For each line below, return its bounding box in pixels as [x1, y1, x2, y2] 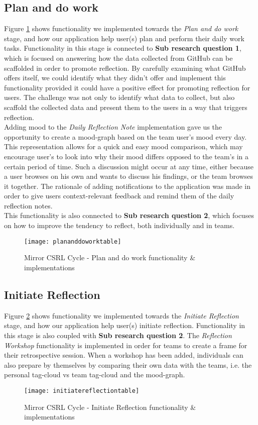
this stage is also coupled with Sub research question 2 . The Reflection [4, 330, 232, 340]
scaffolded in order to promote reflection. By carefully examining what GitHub [4, 62, 246, 73]
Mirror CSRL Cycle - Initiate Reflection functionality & [24, 401, 196, 412]
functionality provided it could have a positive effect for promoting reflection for [4, 82, 250, 92]
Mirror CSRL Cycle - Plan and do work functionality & [24, 252, 196, 263]
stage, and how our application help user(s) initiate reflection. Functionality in [4, 320, 245, 331]
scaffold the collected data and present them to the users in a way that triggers [4, 101, 247, 112]
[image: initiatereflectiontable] [24, 387, 140, 394]
